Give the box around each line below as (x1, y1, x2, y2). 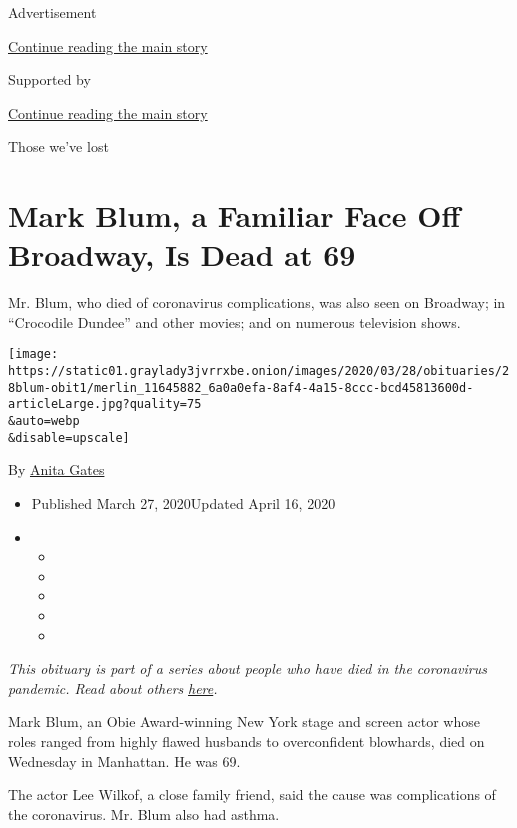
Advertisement (8, 2, 97, 22)
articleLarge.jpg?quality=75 (8, 397, 202, 412)
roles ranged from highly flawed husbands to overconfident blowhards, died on (8, 730, 485, 751)
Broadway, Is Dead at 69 (8, 234, 356, 275)
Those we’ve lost (8, 136, 109, 157)
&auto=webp (8, 414, 80, 429)
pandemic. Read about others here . (8, 677, 218, 698)
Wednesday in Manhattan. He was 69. (8, 750, 241, 771)
